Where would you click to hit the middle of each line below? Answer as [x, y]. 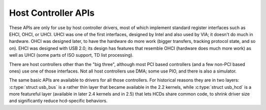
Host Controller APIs [52, 13]
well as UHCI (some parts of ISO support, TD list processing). [71, 55]
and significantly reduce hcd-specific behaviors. [58, 101]
